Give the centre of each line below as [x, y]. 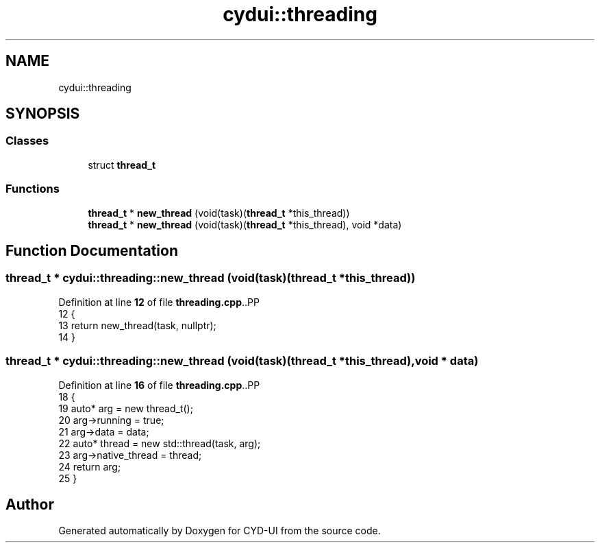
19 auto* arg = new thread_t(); [126, 408]
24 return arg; [90, 466]
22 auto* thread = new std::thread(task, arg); [160, 443]
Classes [27, 141]
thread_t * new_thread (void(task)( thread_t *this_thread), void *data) [245, 224]
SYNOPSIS [43, 114]
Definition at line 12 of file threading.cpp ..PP [159, 302]
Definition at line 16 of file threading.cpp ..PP [159, 385]
